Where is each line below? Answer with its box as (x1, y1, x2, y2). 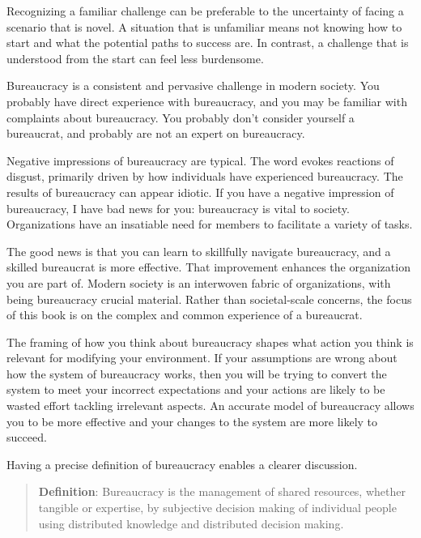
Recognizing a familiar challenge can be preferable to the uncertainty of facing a (6, 2, 404, 19)
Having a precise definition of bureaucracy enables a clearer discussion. (6, 455, 358, 472)
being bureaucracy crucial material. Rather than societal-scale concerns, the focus (6, 290, 412, 307)
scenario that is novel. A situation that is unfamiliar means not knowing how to (6, 18, 402, 35)
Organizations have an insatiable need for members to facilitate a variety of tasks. (6, 216, 413, 233)
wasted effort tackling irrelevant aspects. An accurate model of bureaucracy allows (6, 397, 415, 414)
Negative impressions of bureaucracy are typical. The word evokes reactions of (6, 152, 394, 169)
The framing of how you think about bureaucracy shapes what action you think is (6, 333, 414, 350)
